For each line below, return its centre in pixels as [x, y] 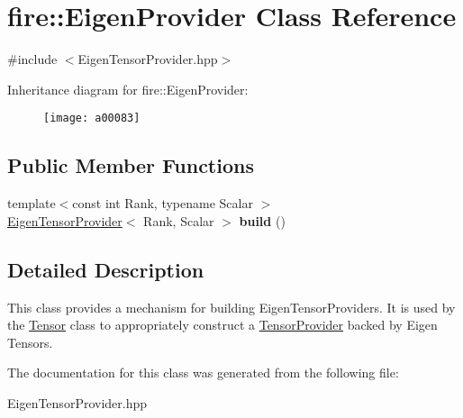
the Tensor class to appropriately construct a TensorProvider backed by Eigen [222, 325]
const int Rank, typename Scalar [163, 203]
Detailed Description [106, 269]
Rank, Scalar [179, 220]
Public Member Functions [131, 165]
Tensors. [30, 342]
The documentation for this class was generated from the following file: [203, 373]
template [32, 203]
